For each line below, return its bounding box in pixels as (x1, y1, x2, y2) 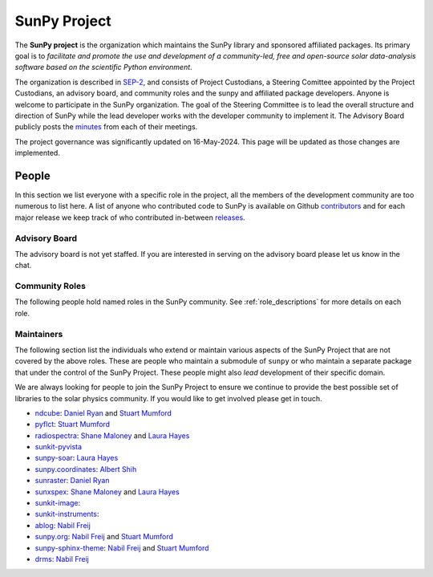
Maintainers (14, 328, 63, 339)
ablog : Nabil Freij (34, 520, 91, 530)
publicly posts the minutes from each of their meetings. (14, 122, 198, 132)
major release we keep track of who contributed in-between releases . (14, 213, 245, 222)
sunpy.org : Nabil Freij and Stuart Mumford (34, 532, 174, 542)
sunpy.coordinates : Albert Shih (34, 464, 137, 473)
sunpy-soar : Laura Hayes (34, 453, 119, 463)
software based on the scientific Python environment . (14, 63, 192, 72)
